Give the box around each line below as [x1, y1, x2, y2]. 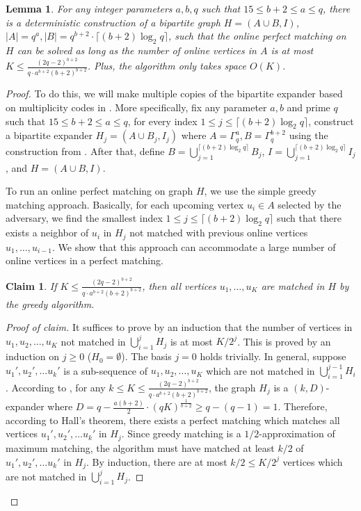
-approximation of [259, 426, 335, 441]
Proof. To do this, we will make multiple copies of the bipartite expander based [6, 86, 343, 101]
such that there [276, 211, 342, 225]
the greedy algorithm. [6, 296, 95, 311]
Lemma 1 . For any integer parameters [6, 1, 173, 15]
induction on [6, 349, 60, 364]
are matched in [261, 278, 325, 293]
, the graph [208, 380, 256, 394]
